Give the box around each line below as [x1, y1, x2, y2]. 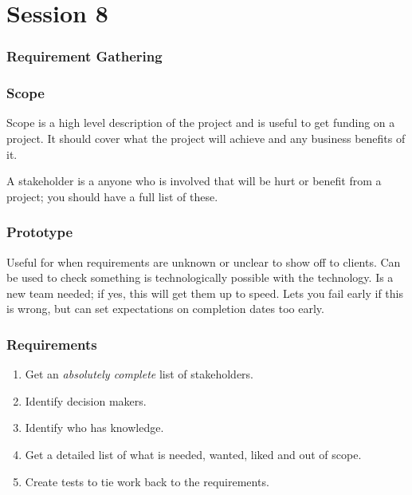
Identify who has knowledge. [25, 419, 164, 436]
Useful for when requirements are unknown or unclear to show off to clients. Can [6, 253, 401, 270]
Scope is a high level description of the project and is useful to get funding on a [6, 114, 395, 131]
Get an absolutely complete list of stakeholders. [25, 366, 253, 382]
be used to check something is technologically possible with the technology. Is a [6, 269, 394, 286]
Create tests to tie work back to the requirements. [25, 473, 269, 489]
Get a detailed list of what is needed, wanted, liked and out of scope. [25, 446, 362, 462]
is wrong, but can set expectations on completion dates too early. [6, 300, 324, 317]
